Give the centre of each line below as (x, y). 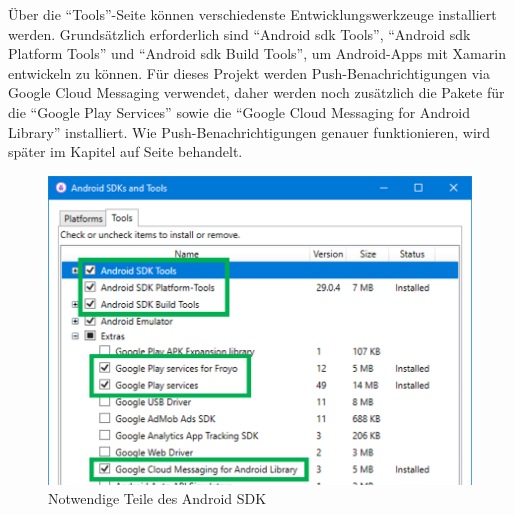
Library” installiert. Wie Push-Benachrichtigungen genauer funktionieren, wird (249, 131)
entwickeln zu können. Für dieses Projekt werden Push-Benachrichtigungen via (249, 72)
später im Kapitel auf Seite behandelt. (125, 151)
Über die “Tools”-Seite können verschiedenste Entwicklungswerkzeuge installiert (252, 14)
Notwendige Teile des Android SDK (157, 498)
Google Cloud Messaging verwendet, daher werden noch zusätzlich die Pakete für (256, 92)
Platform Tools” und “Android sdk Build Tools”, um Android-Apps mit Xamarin (257, 53)
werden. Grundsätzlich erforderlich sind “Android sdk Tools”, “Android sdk (239, 33)
